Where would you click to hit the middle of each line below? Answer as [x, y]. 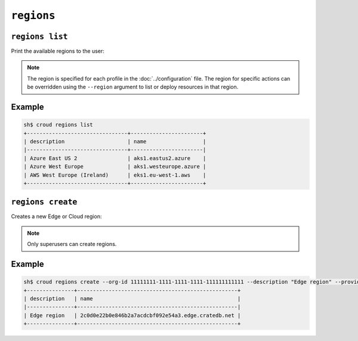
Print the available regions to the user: [58, 51]
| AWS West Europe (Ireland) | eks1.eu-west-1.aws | [115, 175]
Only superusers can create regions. [72, 244]
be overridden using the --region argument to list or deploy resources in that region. [133, 87]
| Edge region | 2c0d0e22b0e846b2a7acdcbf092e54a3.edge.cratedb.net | [132, 315]
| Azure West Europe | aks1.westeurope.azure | [115, 167]
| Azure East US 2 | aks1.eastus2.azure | [115, 158]
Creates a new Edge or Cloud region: [56, 216]
